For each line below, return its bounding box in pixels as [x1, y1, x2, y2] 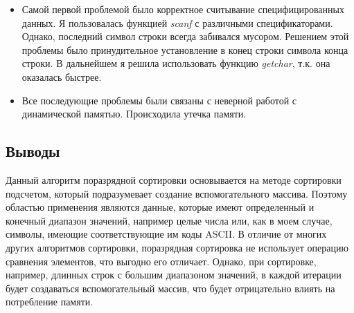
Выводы [6, 140, 60, 162]
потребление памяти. [6, 294, 94, 309]
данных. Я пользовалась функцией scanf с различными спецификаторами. [21, 15, 333, 30]
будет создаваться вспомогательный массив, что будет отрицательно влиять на [6, 281, 335, 295]
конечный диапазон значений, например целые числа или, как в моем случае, [6, 213, 333, 227]
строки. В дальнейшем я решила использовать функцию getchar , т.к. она [21, 56, 330, 70]
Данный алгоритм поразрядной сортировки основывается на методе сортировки [6, 172, 342, 187]
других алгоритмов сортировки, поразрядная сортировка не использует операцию [6, 240, 348, 254]
